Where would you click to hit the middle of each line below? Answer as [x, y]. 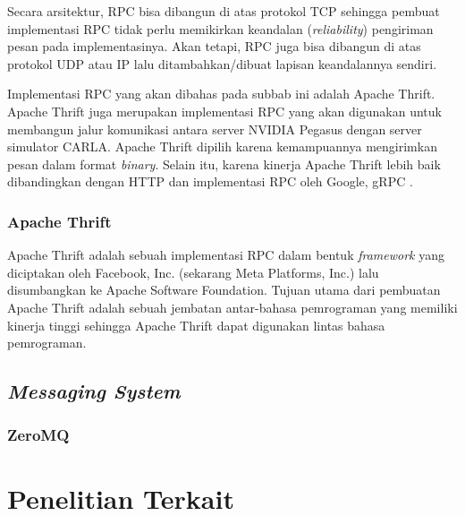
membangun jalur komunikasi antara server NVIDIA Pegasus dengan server [215, 129]
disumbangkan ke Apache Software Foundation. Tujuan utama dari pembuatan [224, 290]
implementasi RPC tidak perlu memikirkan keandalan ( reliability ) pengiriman [220, 28]
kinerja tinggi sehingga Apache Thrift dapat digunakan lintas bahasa [196, 325]
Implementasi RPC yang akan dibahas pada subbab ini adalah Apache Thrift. [221, 94]
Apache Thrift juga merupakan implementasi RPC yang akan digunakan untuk [224, 111]
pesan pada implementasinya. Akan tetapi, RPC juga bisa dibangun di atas [214, 46]
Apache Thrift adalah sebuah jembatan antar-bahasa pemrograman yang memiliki [232, 307]
